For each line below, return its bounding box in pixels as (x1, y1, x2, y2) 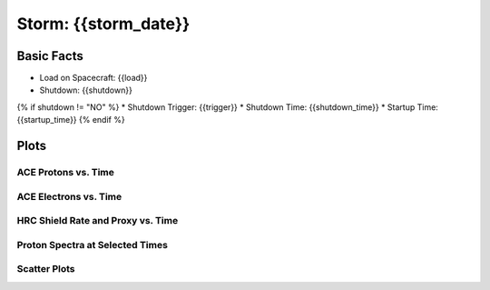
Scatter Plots (16, 263, 76, 275)
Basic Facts (16, 48, 83, 64)
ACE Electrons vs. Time (16, 190, 122, 203)
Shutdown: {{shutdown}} (39, 85, 133, 95)
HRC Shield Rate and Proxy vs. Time (16, 215, 179, 227)
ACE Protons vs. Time (16, 166, 115, 179)
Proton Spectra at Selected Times (16, 238, 168, 251)
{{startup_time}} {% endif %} (16, 115, 126, 125)
